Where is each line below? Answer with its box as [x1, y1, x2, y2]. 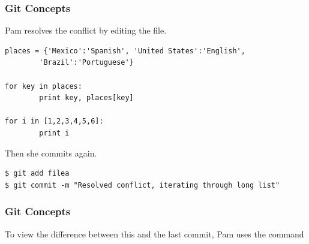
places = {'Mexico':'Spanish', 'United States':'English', [5, 46, 245, 55]
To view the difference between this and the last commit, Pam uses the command [5, 227, 304, 240]
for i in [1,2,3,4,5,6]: [5, 117, 104, 126]
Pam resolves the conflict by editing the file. [5, 24, 167, 37]
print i [39, 128, 70, 137]
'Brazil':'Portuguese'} [39, 58, 134, 67]
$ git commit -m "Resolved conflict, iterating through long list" [5, 180, 280, 189]
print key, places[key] [39, 94, 134, 103]
